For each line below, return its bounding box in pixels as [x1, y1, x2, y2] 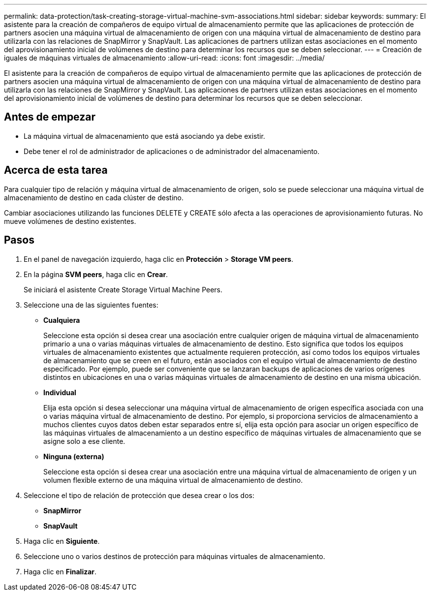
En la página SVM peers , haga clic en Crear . [24, 270, 168, 279]
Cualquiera [43, 315, 80, 324]
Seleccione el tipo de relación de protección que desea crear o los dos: [24, 491, 255, 500]
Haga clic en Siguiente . [24, 536, 100, 545]
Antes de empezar [4, 111, 95, 124]
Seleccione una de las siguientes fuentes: [24, 300, 158, 309]
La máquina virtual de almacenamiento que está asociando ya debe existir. [24, 131, 265, 140]
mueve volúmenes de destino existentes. [4, 217, 136, 225]
